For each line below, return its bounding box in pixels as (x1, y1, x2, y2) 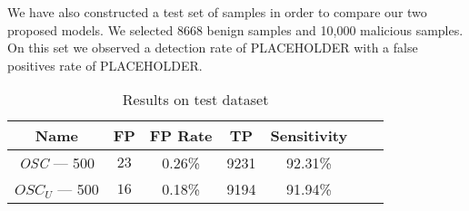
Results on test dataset (122, 89, 269, 110)
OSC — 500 (18, 152, 95, 174)
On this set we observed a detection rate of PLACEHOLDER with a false (7, 38, 418, 57)
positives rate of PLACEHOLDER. (7, 55, 203, 74)
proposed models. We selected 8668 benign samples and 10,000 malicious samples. (7, 20, 464, 39)
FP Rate (149, 125, 213, 147)
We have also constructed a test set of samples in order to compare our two (7, 3, 427, 21)
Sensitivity (270, 125, 348, 147)
